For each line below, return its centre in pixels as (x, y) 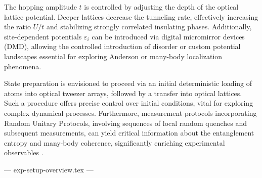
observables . (24, 152)
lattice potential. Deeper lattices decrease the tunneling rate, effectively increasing (131, 16)
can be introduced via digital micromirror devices (168, 36)
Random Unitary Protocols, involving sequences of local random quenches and (125, 123)
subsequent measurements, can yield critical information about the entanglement (129, 133)
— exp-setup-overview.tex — (49, 169)
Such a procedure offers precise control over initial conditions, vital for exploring (129, 103)
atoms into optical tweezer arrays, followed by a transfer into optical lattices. (123, 93)
